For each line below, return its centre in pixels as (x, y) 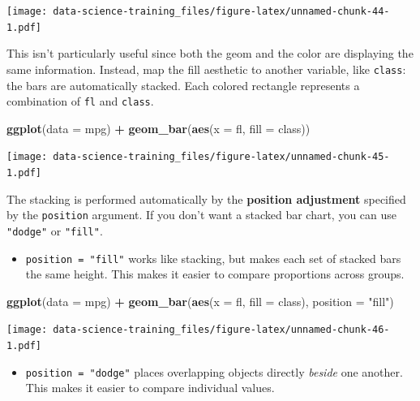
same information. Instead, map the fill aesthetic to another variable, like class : (206, 69)
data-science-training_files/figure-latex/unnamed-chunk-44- (221, 11)
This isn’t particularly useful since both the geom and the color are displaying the (210, 53)
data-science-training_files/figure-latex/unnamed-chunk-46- (221, 330)
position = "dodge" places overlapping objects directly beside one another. (214, 371)
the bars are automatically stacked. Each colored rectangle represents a (183, 85)
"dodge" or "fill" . (55, 230)
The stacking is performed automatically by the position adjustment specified (206, 198)
